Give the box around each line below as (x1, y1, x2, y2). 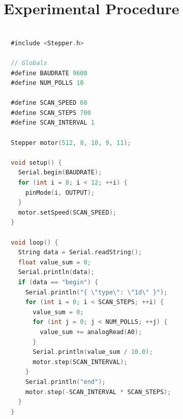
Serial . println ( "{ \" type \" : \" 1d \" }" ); (25, 288, 168, 296)
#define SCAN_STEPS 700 (11, 109, 91, 116)
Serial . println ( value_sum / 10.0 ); (33, 348, 153, 356)
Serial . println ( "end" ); (25, 378, 106, 385)
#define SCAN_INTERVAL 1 (11, 119, 95, 127)
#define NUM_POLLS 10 (11, 79, 84, 87)
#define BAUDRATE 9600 (11, 69, 87, 77)
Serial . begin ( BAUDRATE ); (18, 169, 102, 176)
